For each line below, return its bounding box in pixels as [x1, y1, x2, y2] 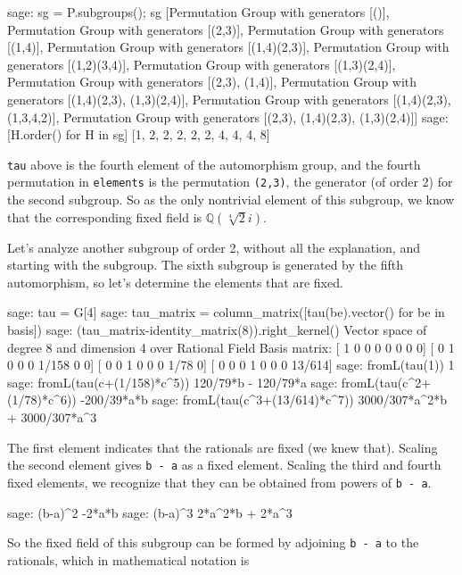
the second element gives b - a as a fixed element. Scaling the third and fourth [7, 455, 441, 474]
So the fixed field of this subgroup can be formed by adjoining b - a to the [7, 533, 419, 552]
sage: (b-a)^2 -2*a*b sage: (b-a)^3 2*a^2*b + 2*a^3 [7, 503, 293, 521]
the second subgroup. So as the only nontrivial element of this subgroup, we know [7, 190, 455, 209]
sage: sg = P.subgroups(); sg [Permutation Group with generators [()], [7, 3, 390, 21]
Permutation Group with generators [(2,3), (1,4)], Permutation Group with [7, 72, 417, 91]
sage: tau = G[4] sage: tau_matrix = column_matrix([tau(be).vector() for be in [7, 303, 445, 321]
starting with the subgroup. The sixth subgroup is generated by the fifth [7, 255, 403, 274]
